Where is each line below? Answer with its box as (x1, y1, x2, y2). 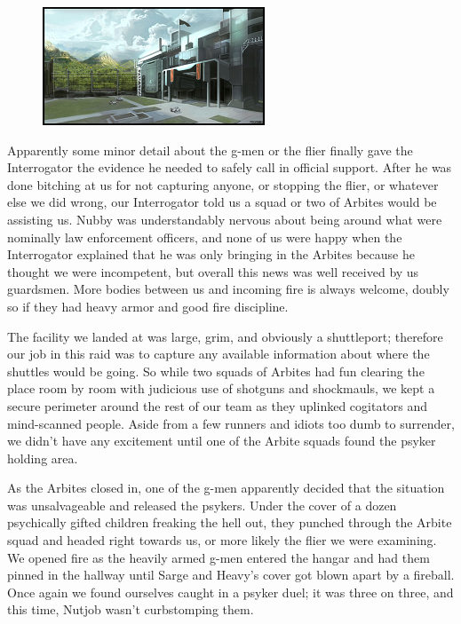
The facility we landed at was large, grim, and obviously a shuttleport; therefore (7, 327, 443, 345)
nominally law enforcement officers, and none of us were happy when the (7, 227, 402, 246)
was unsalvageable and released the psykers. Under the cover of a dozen (7, 495, 397, 514)
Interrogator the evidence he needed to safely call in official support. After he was (7, 158, 452, 177)
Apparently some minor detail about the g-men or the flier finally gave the (7, 140, 413, 159)
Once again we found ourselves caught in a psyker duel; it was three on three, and (7, 582, 454, 601)
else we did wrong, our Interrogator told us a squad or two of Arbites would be (7, 193, 437, 211)
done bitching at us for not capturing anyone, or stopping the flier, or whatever (7, 175, 439, 194)
